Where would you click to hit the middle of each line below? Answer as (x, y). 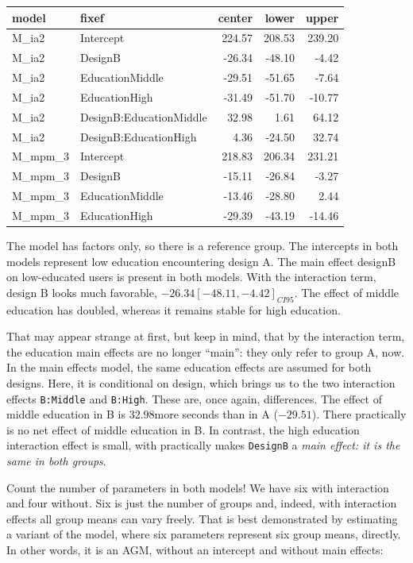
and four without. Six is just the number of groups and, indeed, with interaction (202, 503)
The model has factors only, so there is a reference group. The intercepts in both (203, 246)
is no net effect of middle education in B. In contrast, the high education (183, 429)
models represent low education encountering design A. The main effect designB (201, 261)
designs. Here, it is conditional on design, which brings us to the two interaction (201, 382)
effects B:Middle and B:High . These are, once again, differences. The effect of (195, 398)
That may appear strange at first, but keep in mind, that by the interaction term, (206, 336)
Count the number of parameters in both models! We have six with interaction (198, 487)
